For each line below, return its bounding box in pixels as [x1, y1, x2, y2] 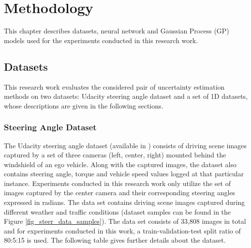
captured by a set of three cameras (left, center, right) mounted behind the [4, 150, 226, 160]
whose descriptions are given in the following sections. [4, 100, 163, 110]
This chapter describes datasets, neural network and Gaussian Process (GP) [4, 26, 229, 36]
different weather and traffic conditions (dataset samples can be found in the [4, 206, 231, 217]
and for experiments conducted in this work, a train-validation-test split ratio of [4, 225, 241, 235]
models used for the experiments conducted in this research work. [4, 35, 198, 45]
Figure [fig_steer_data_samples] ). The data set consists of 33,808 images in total [4, 216, 246, 226]
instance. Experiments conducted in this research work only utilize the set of [4, 178, 231, 188]
